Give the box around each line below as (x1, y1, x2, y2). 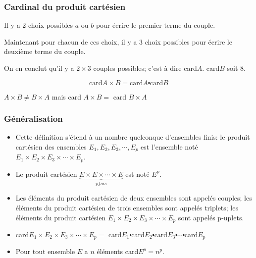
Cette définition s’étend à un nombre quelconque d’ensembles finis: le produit (15, 132, 250, 142)
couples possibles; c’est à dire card (93, 63, 197, 73)
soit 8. (227, 63, 246, 73)
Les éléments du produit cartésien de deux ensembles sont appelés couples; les (15, 193, 252, 203)
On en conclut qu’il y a (4, 63, 74, 73)
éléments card (97, 246, 139, 257)
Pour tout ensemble (15, 246, 75, 257)
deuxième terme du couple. (4, 46, 86, 56)
